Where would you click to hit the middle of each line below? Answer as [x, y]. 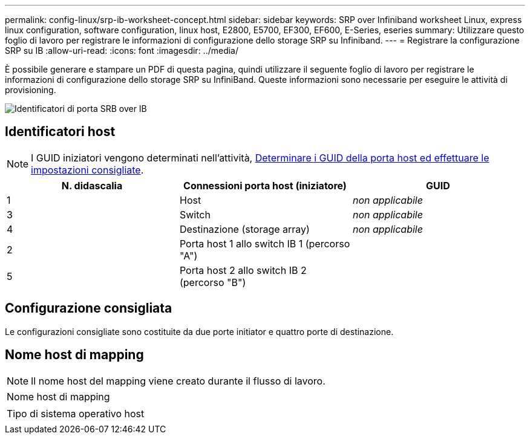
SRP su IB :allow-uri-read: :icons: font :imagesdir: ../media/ [122, 50]
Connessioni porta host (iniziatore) [265, 185]
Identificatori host [60, 132]
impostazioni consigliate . [87, 170]
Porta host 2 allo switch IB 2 [243, 270]
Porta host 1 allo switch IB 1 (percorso [265, 243]
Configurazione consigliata [89, 308]
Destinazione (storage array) [244, 229]
